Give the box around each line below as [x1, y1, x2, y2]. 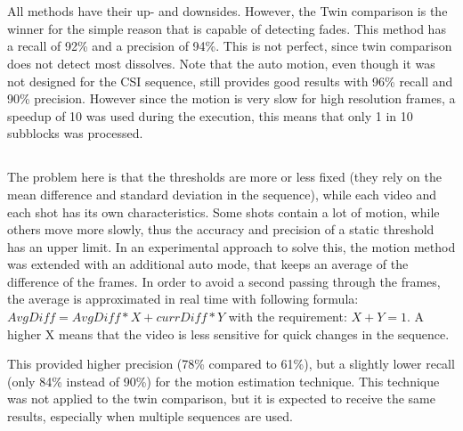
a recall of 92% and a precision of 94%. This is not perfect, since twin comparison [7, 37, 452, 55]
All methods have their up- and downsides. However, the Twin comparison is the [7, 2, 448, 20]
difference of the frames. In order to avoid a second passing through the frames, [7, 272, 441, 290]
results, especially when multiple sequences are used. [7, 407, 293, 426]
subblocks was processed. [7, 124, 143, 142]
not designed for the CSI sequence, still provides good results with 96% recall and [7, 71, 453, 90]
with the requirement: [228, 307, 347, 326]
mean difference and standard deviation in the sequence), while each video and [7, 184, 437, 203]
